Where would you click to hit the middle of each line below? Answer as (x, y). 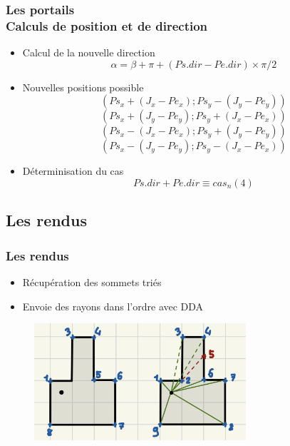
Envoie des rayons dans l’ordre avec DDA (113, 306)
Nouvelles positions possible (83, 87)
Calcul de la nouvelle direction (89, 52)
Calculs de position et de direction (107, 25)
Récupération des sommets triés (92, 282)
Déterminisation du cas (73, 171)
